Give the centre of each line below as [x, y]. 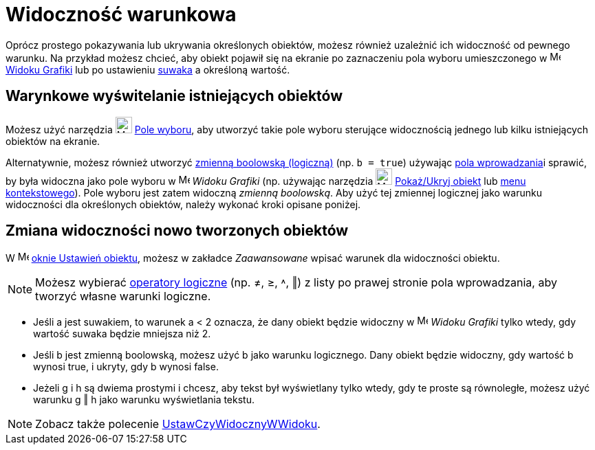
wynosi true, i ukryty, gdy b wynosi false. [126, 367]
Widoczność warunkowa [121, 14]
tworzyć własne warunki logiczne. [123, 296]
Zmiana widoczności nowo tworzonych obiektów [177, 231]
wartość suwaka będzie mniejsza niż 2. [122, 334]
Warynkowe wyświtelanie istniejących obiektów [174, 96]
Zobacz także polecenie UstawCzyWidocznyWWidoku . [178, 424]
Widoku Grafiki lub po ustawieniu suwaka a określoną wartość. [148, 69]
